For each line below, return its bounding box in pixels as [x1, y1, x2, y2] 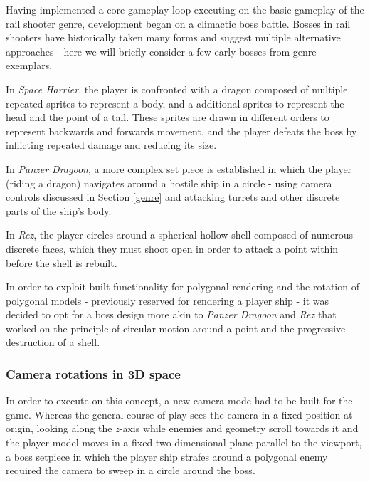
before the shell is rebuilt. [6, 255, 117, 270]
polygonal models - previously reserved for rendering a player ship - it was [6, 293, 329, 308]
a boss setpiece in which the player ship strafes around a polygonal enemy [6, 449, 328, 463]
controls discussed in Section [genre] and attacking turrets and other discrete [6, 189, 340, 204]
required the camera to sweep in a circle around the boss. [6, 463, 255, 478]
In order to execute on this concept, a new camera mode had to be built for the [6, 393, 353, 408]
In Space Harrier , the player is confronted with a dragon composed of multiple [6, 81, 348, 96]
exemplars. [6, 58, 53, 73]
